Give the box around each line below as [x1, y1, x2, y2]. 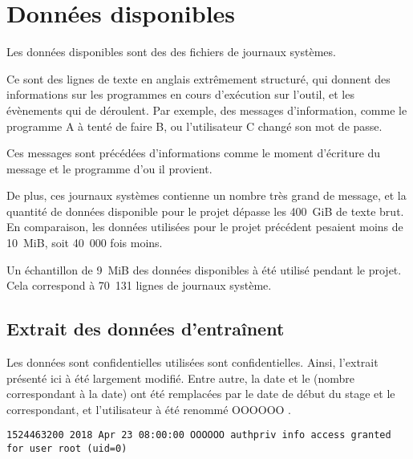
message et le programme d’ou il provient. [6, 160, 213, 177]
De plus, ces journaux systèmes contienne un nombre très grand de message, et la [6, 187, 407, 204]
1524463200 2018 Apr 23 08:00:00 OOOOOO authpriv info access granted [6, 429, 391, 441]
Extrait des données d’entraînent [6, 316, 285, 341]
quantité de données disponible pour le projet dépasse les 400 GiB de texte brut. [6, 202, 404, 219]
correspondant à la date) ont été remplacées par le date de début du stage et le [6, 385, 395, 402]
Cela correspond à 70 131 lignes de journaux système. [6, 277, 272, 294]
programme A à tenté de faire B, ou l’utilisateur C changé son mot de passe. [6, 117, 383, 134]
